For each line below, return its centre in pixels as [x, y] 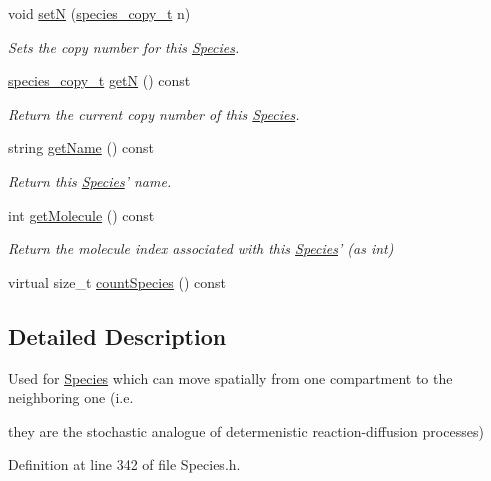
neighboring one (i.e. [71, 397]
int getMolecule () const [81, 214]
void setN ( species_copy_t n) [99, 13]
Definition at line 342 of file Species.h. [124, 464]
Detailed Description [117, 335]
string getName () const [81, 147]
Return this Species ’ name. [90, 180]
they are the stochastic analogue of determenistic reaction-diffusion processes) [246, 430]
